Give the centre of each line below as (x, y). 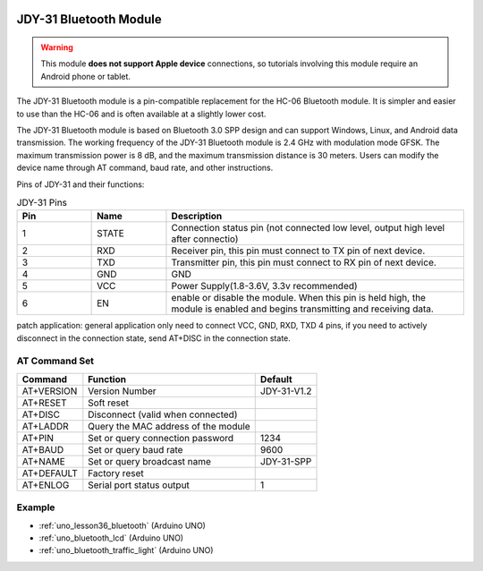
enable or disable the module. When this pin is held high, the (299, 298)
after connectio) (205, 239)
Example (36, 507)
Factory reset (116, 473)
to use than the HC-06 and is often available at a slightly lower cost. (141, 114)
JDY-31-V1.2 (286, 391)
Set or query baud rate (136, 449)
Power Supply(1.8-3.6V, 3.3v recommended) (264, 286)
